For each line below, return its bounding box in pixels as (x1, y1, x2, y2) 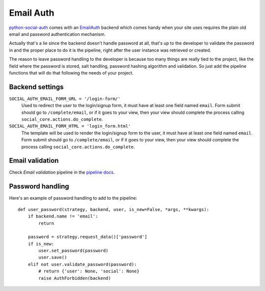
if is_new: (27, 241, 54, 246)
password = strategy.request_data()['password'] (27, 234, 147, 240)
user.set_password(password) (38, 248, 109, 254)
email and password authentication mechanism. (9, 31, 106, 37)
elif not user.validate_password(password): (27, 262, 137, 267)
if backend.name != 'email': (27, 213, 98, 219)
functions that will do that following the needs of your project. (9, 70, 133, 76)
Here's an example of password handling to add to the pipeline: (9, 195, 137, 201)
